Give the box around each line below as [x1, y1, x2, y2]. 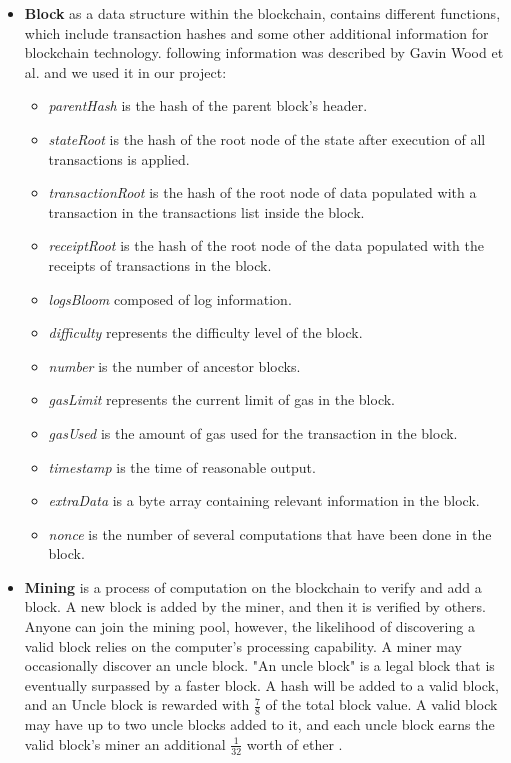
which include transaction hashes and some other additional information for [24, 22, 489, 43]
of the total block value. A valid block [265, 694, 498, 715]
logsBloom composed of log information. [48, 288, 292, 309]
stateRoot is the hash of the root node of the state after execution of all [48, 128, 486, 149]
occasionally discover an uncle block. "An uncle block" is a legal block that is [24, 655, 495, 676]
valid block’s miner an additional [24, 733, 226, 754]
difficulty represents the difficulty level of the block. [48, 322, 363, 343]
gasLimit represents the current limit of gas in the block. [48, 389, 395, 410]
